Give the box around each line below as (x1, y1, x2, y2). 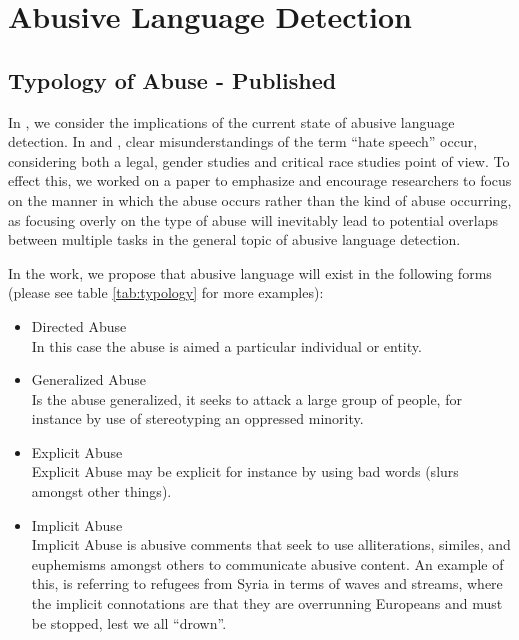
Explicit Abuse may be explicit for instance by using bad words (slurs (31, 461, 459, 482)
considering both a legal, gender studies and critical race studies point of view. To (8, 150, 510, 171)
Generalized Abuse (31, 369, 146, 390)
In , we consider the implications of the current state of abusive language (8, 111, 455, 132)
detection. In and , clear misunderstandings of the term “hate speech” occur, (8, 131, 478, 152)
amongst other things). (31, 481, 172, 502)
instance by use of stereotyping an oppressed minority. (31, 408, 364, 429)
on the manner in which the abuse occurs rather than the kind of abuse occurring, (8, 189, 512, 210)
